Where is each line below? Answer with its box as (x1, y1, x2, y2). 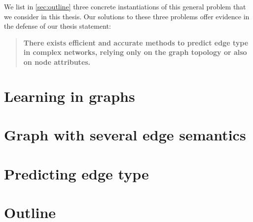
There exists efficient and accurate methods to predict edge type (23, 37, 249, 47)
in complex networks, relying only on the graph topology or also (23, 47, 247, 57)
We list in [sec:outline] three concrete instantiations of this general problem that (4, 1, 246, 11)
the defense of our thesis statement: (4, 21, 111, 31)
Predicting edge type (4, 163, 149, 183)
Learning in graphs (4, 86, 135, 106)
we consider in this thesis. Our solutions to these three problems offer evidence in (4, 11, 250, 21)
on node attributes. (23, 56, 91, 67)
